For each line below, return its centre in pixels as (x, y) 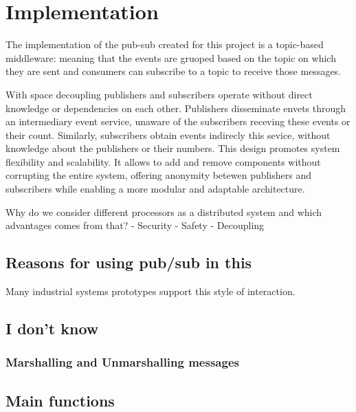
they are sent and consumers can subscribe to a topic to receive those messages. (174, 71)
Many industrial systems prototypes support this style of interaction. (151, 291)
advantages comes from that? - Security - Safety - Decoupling (135, 225)
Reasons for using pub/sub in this (129, 262)
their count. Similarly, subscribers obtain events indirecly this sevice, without (168, 134)
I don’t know (52, 328)
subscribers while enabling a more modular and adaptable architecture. (155, 189)
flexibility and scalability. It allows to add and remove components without (163, 161)
